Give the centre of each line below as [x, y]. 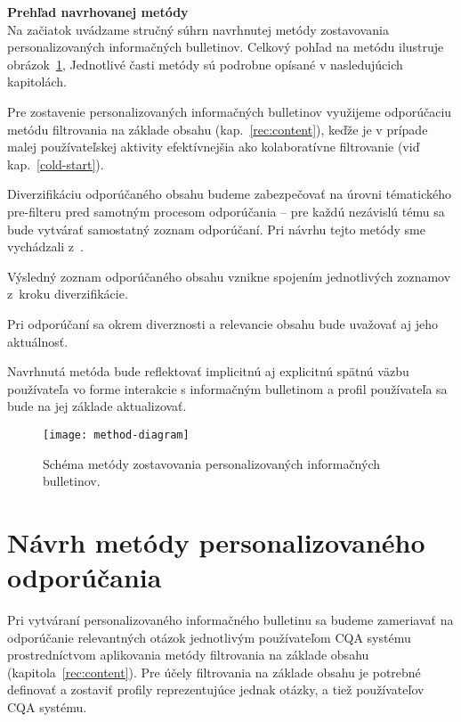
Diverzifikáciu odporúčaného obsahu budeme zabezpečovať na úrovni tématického [229, 194]
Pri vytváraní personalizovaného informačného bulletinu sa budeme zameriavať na [230, 620]
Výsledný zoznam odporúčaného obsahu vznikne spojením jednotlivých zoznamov [229, 276]
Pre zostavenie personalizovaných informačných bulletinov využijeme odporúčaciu [230, 111]
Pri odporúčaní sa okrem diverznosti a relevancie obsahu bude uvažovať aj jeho [223, 323]
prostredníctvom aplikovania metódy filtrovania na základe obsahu [188, 655]
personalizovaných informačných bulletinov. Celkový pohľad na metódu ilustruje [226, 47]
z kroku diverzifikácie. [68, 294]
